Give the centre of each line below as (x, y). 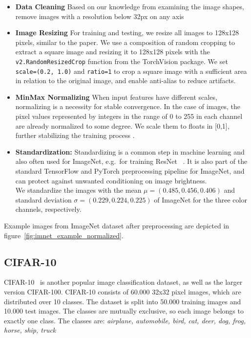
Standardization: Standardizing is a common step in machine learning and (130, 151)
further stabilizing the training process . (75, 135)
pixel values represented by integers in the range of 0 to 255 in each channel (129, 116)
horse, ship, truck (30, 330)
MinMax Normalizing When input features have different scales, (116, 97)
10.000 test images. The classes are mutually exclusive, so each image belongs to (124, 311)
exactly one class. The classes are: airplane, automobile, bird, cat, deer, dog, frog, (125, 320)
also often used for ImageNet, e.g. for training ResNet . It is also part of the (131, 161)
